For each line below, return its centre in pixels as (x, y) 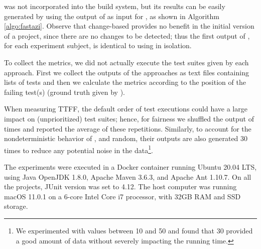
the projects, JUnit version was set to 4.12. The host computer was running (120, 186)
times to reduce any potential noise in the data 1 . (79, 149)
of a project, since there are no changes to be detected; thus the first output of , (127, 35)
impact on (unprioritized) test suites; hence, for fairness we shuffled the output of (129, 118)
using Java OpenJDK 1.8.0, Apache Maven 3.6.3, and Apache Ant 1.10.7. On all (128, 176)
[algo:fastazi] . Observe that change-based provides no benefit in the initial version (129, 26)
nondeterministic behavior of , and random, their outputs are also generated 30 (126, 138)
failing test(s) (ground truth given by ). (64, 92)
